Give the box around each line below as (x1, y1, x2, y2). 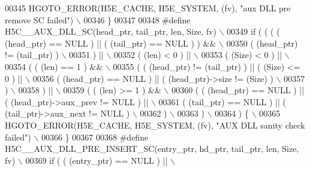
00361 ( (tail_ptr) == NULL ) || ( (158, 95, 286, 108)
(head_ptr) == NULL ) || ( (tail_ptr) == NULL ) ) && (5, 36, 216, 49)
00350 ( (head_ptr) (226, 36, 298, 49)
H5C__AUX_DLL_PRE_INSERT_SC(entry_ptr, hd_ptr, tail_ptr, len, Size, (5, 142, 299, 155)
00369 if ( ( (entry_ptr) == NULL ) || (25, 154, 168, 166)
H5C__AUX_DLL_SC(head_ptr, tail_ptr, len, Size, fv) (5, 25, 217, 38)
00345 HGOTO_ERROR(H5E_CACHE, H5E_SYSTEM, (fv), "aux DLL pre (5, 2, 291, 14)
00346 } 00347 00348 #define (83, 13, 191, 26)
